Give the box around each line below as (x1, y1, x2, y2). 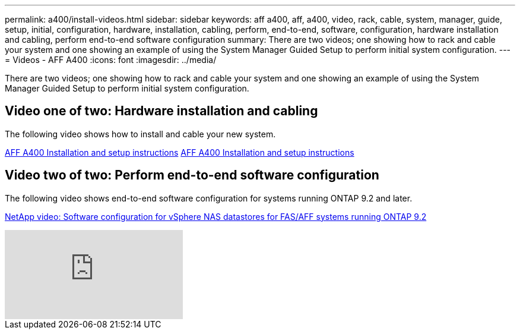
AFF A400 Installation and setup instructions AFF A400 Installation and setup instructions (5, 147, 354, 157)
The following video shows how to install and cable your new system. (5, 128, 276, 139)
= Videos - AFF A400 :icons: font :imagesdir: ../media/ (5, 55, 217, 65)
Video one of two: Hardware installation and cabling (5, 103, 318, 119)
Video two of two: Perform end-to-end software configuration (5, 168, 379, 183)
